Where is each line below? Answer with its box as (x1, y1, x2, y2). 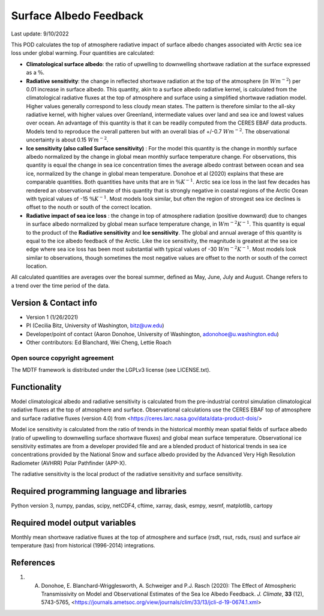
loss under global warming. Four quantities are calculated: (11, 49, 155, 57)
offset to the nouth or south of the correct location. (26, 203, 152, 211)
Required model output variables (11, 517, 136, 528)
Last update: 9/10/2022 (11, 30, 69, 37)
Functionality (11, 382, 62, 392)
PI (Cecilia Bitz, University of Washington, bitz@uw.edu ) (26, 322, 164, 329)
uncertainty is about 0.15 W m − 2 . (26, 135, 109, 144)
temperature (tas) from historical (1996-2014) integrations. (11, 542, 155, 549)
